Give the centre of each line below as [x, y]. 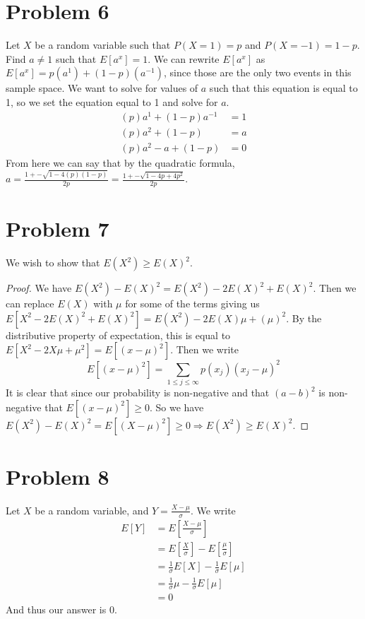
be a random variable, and [92, 510]
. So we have [176, 407]
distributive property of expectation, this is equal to [118, 335]
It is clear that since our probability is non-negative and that [138, 393]
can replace [30, 303]
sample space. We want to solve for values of [102, 88]
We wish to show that [53, 263]
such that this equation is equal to [283, 88]
